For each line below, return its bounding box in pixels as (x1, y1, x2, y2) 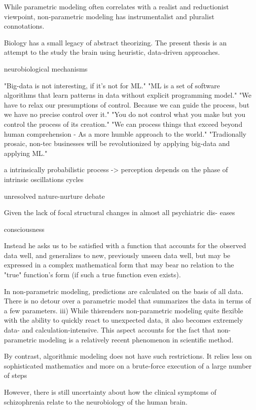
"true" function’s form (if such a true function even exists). (4, 269, 181, 280)
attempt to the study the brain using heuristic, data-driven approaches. (4, 47, 220, 57)
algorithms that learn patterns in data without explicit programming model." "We (4, 90, 252, 100)
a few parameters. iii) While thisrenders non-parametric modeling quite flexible (4, 305, 243, 315)
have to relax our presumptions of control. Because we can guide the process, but (4, 99, 250, 110)
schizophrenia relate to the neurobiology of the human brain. (4, 396, 188, 407)
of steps (4, 370, 27, 380)
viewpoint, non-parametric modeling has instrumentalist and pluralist (4, 11, 215, 21)
